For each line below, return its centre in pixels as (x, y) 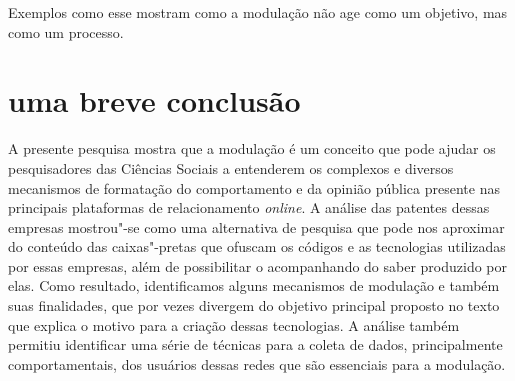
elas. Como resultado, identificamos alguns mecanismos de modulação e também (254, 285)
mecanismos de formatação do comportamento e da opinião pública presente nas (254, 187)
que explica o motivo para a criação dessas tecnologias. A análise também (234, 324)
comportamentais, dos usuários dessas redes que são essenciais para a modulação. (257, 363)
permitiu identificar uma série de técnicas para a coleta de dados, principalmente (255, 344)
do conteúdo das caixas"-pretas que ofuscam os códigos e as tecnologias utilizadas (257, 246)
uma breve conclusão (154, 100)
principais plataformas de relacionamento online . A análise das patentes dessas (249, 207)
